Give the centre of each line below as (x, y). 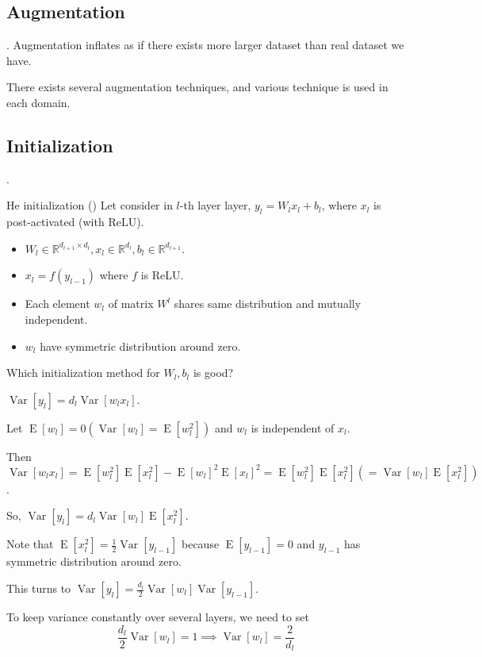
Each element (57, 304)
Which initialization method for (83, 373)
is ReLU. (162, 275)
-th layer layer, (215, 205)
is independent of (293, 427)
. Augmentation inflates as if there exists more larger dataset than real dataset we (205, 45)
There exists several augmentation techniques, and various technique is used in (197, 87)
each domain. (38, 102)
